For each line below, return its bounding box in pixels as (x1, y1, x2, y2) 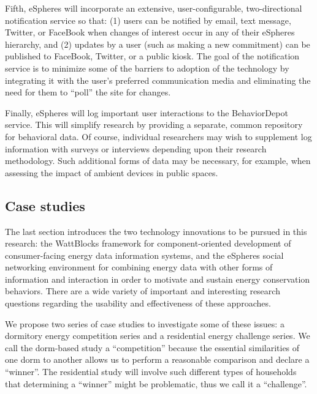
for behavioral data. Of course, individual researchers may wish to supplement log (5, 130, 312, 143)
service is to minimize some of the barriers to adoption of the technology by (5, 61, 289, 74)
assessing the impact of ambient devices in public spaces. (5, 166, 218, 179)
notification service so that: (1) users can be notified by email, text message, (5, 13, 291, 26)
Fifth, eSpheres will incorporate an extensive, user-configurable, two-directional (5, 2, 302, 14)
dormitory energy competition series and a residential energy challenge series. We (5, 329, 310, 342)
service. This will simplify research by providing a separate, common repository (5, 118, 303, 131)
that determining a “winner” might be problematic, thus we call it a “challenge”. (5, 377, 307, 390)
